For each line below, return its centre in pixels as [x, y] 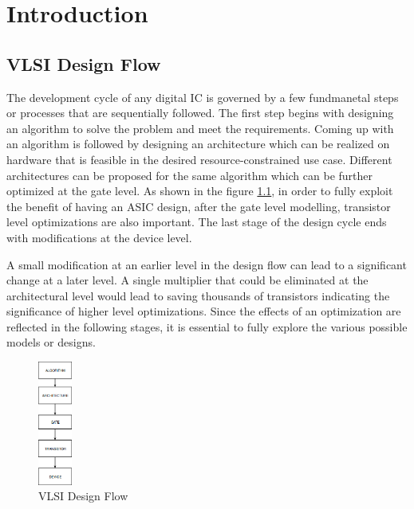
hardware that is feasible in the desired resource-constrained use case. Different [199, 159]
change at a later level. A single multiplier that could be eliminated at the [187, 280]
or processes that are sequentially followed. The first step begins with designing [200, 113]
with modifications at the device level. [99, 237]
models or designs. [51, 342]
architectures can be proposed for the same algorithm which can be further [190, 175]
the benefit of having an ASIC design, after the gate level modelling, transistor [199, 206]
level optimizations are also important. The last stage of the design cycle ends [197, 222]
